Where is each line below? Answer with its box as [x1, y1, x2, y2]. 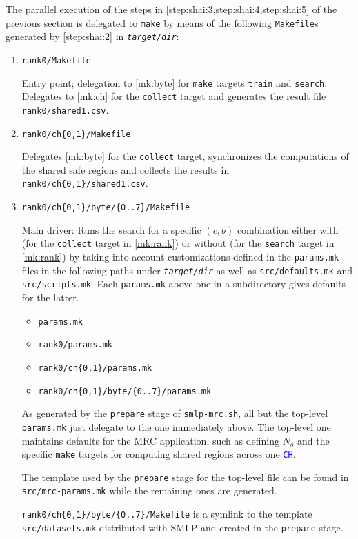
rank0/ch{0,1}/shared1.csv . [21, 176, 148, 190]
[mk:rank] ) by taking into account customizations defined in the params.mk [21, 250, 339, 263]
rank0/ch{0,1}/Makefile [21, 129, 131, 139]
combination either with [237, 222, 339, 236]
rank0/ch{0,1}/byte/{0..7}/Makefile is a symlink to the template [21, 507, 312, 521]
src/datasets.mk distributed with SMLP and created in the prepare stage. [21, 520, 344, 534]
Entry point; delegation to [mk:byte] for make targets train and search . [21, 75, 328, 90]
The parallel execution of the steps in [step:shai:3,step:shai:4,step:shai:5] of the [6, 2, 337, 16]
